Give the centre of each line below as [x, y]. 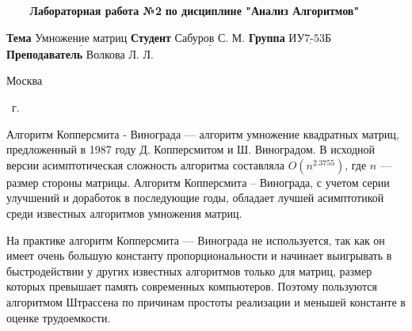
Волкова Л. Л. [120, 55]
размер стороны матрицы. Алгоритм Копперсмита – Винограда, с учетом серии [198, 182]
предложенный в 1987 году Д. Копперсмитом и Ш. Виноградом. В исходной [191, 149]
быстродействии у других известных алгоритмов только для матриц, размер [189, 270]
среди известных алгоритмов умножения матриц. [124, 213]
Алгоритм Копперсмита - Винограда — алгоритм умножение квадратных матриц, [203, 133]
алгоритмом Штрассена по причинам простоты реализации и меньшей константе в [206, 301]
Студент [151, 37]
